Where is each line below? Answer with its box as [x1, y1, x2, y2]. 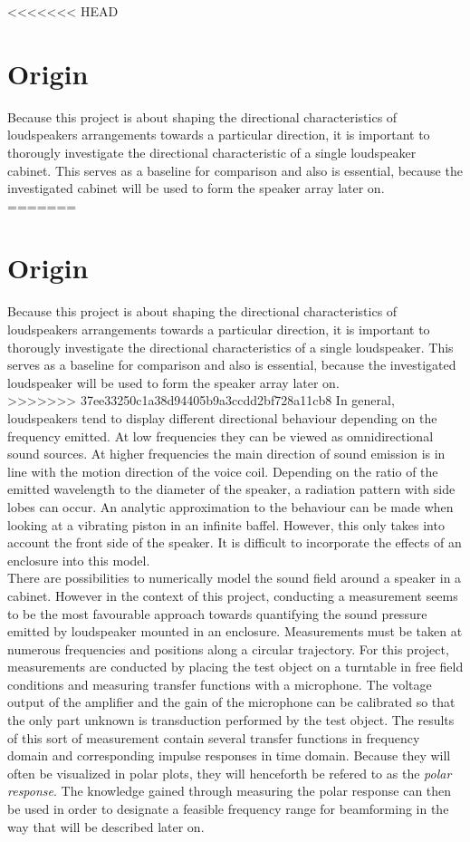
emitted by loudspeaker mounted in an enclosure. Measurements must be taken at [7, 622, 463, 641]
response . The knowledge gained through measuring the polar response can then [7, 781, 452, 800]
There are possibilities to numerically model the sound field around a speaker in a [7, 568, 462, 587]
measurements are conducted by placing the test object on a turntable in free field [7, 657, 464, 676]
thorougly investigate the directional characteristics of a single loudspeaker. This [7, 337, 454, 356]
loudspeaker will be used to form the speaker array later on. [7, 373, 340, 392]
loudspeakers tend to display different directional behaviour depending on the [7, 408, 437, 427]
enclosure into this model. [7, 550, 150, 569]
